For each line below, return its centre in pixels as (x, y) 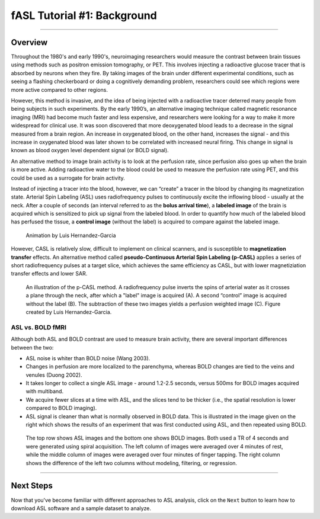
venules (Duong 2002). (54, 375)
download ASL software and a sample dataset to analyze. (81, 508)
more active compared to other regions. (59, 89)
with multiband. (45, 392)
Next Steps (32, 486)
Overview (29, 42)
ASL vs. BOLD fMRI (39, 327)
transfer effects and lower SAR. (49, 274)
